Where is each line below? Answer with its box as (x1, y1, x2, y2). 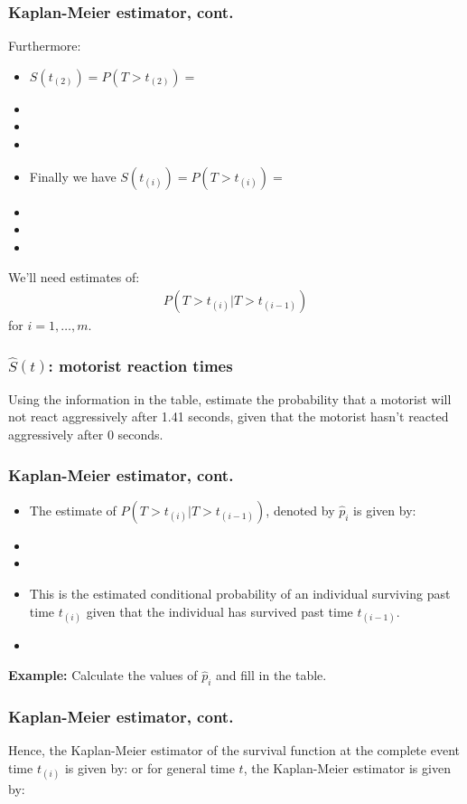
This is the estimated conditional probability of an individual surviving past (29, 584, 451, 602)
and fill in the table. (216, 666, 327, 685)
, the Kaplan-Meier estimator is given (243, 758, 451, 777)
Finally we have (29, 166, 117, 185)
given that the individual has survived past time (86, 601, 353, 620)
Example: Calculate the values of (8, 666, 198, 685)
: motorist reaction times (48, 354, 233, 376)
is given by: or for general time (64, 758, 235, 777)
